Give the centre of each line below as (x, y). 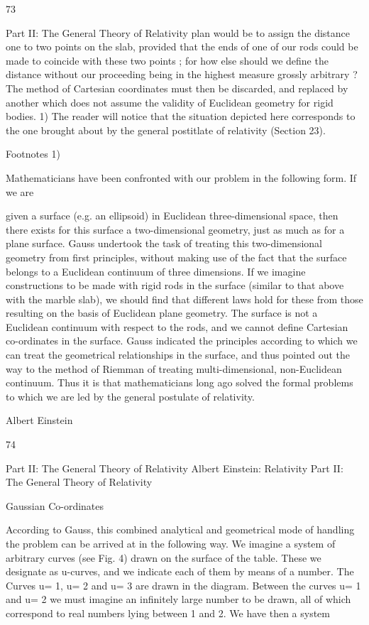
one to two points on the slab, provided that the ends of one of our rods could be (182, 47)
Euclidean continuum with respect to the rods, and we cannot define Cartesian (177, 326)
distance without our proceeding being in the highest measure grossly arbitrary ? (182, 74)
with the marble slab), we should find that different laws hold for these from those (184, 299)
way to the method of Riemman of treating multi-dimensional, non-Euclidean (174, 368)
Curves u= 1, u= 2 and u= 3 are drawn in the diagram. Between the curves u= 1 (183, 585)
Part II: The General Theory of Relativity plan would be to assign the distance (178, 32)
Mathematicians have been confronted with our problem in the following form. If (181, 177)
